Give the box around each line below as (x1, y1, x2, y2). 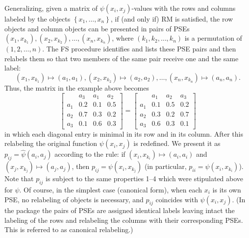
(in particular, (144, 161, 187, 171)
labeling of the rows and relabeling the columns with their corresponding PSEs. (4, 214, 243, 225)
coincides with (155, 194, 198, 204)
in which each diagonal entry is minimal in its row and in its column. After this (4, 128, 243, 139)
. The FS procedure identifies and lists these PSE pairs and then (42, 44, 236, 54)
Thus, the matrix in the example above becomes (4, 82, 149, 93)
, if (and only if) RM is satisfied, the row (110, 14, 233, 24)
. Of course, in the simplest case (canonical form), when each (19, 184, 202, 194)
